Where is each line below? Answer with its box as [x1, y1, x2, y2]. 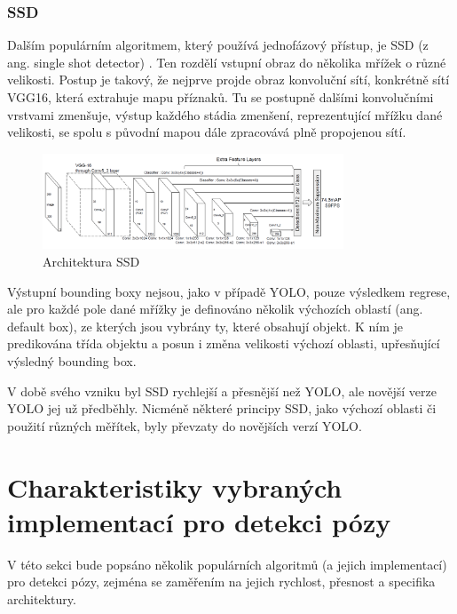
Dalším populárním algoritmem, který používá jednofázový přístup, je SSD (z [7, 36, 429, 54]
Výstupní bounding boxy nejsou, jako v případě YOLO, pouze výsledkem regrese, [7, 282, 451, 300]
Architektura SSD [43, 252, 140, 271]
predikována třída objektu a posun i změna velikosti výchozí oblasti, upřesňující [7, 334, 440, 353]
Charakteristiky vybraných [7, 468, 343, 505]
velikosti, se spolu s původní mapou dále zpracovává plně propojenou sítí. [7, 123, 406, 141]
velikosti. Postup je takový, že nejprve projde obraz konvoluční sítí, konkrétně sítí [7, 70, 450, 89]
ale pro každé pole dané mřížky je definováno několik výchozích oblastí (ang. [7, 299, 423, 318]
